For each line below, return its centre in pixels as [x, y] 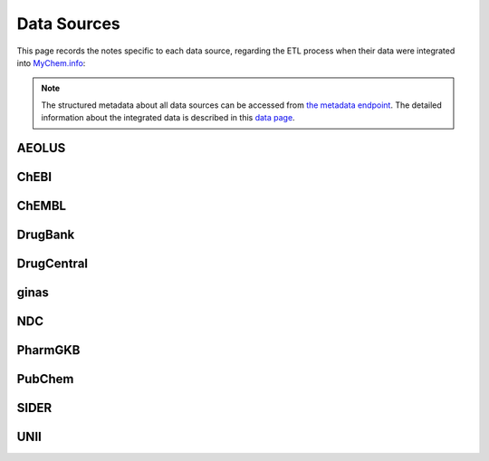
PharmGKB [48, 350]
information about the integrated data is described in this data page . [168, 118]
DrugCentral [53, 263]
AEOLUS [41, 148]
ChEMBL [42, 205]
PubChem [45, 379]
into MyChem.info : [51, 62]
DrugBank [46, 234]
